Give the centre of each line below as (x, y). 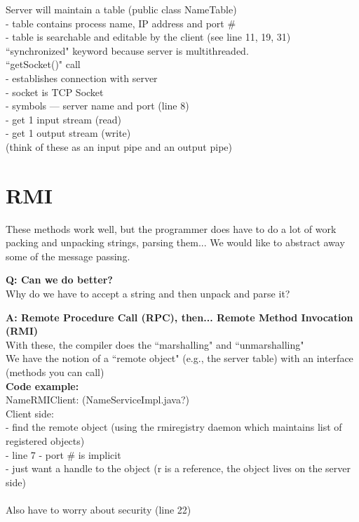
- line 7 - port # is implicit (63, 454)
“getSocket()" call (43, 64)
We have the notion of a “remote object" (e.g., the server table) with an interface (179, 358)
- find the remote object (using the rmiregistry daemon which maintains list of (174, 427)
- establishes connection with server (82, 78)
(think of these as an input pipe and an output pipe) (119, 146)
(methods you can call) (55, 372)
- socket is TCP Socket (55, 92)
